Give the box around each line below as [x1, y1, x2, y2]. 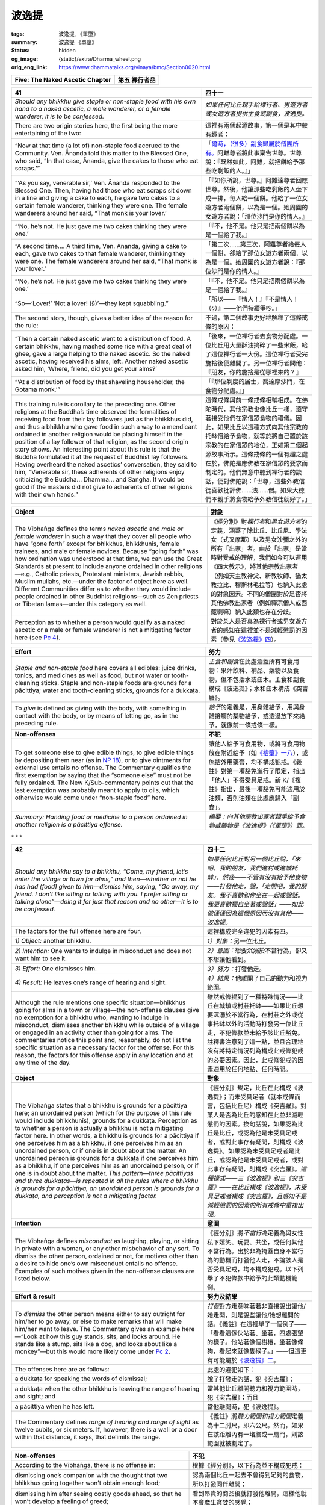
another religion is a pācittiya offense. [14, 820, 123, 828]
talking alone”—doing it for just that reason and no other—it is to [14, 897, 199, 905]
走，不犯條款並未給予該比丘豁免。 [206, 1028, 304, 1037]
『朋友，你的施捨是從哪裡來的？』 [205, 368, 302, 376]
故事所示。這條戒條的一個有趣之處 [211, 450, 308, 458]
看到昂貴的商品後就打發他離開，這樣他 [192, 1489, 301, 1497]
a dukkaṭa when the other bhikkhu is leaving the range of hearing [14, 1385, 200, 1393]
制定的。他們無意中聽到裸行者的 [205, 468, 296, 476]
